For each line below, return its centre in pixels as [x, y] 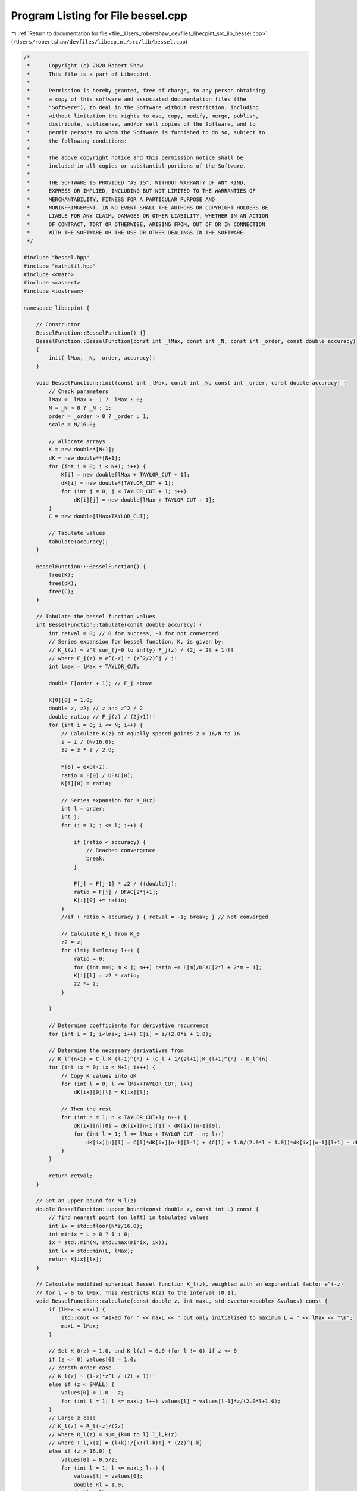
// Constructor [58, 324]
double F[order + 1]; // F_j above [101, 683]
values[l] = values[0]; [108, 1476]
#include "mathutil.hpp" [60, 266]
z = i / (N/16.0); [88, 742]
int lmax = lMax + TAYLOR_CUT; [94, 667]
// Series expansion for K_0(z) [108, 800]
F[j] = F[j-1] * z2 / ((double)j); [126, 884]
